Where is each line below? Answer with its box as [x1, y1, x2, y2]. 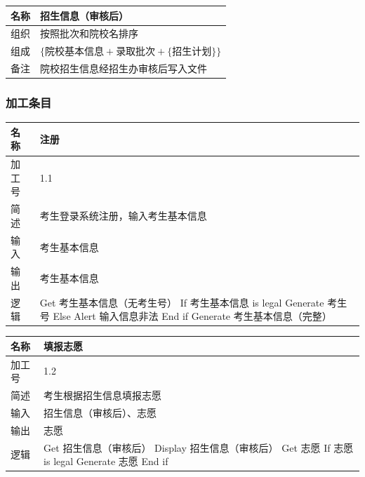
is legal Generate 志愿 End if [44, 454, 168, 469]
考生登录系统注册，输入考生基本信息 [39, 208, 207, 223]
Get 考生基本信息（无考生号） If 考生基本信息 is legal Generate [39, 295, 324, 309]
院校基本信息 [45, 47, 104, 58]
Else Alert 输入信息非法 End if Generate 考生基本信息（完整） [53, 309, 332, 323]
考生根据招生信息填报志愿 [44, 388, 162, 403]
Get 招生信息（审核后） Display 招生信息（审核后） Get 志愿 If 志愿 [44, 440, 354, 455]
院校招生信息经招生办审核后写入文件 [40, 61, 207, 76]
